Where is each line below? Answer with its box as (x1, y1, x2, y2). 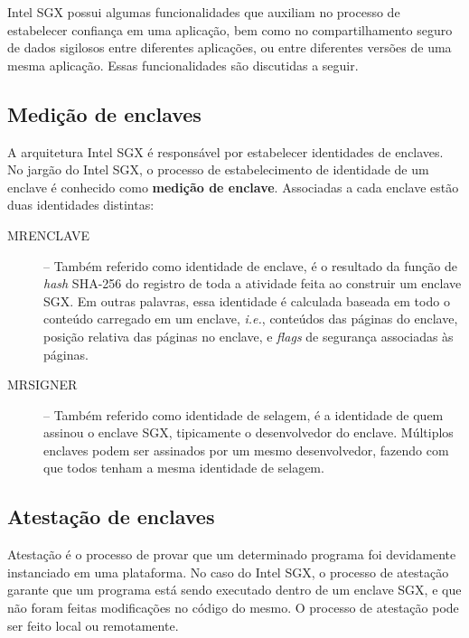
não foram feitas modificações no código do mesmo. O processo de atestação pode (7, 598, 459, 617)
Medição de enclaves (7, 99, 202, 127)
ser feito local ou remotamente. (7, 615, 179, 634)
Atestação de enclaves (7, 502, 215, 530)
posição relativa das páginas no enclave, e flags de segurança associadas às (43, 326, 454, 345)
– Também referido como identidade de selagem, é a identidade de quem (43, 405, 444, 424)
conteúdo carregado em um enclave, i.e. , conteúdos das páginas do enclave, (43, 309, 458, 328)
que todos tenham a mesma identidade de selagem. (43, 458, 324, 477)
